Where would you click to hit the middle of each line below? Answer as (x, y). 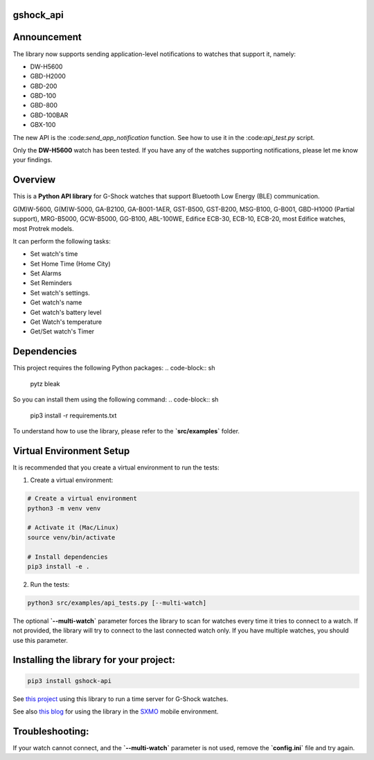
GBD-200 (44, 86)
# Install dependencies (68, 557)
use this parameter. (41, 640)
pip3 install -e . (59, 566)
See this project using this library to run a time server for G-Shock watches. (121, 699)
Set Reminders (51, 283)
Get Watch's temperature (66, 322)
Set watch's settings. (60, 293)
